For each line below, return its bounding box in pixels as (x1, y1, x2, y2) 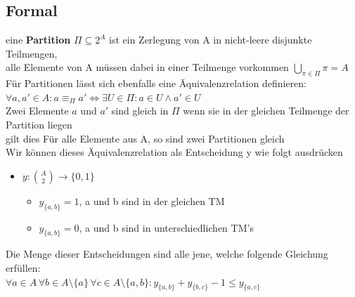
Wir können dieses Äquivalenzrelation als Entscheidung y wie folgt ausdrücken (6, 145, 343, 159)
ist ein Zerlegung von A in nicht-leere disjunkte (109, 32, 312, 47)
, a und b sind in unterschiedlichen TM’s (79, 220, 254, 235)
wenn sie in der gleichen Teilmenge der (183, 103, 349, 118)
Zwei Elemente (6, 103, 69, 118)
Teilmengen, (6, 46, 58, 60)
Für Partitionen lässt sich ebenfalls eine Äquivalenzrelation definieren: (6, 76, 306, 91)
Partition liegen (6, 117, 72, 131)
